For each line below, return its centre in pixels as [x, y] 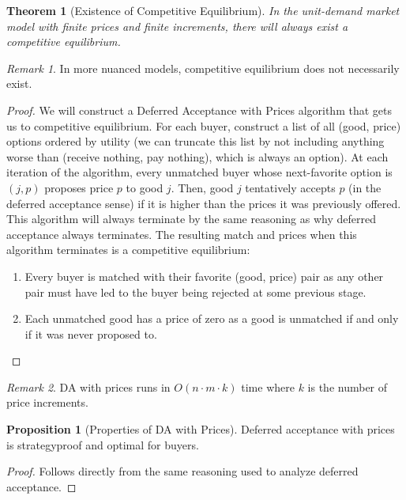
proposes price [79, 187]
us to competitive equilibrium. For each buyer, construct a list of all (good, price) [204, 125]
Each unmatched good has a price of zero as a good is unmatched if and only [212, 318]
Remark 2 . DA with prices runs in [88, 386]
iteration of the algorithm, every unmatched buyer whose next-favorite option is [199, 172]
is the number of [348, 386]
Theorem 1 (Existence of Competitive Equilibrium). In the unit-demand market [203, 10]
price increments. [47, 402]
